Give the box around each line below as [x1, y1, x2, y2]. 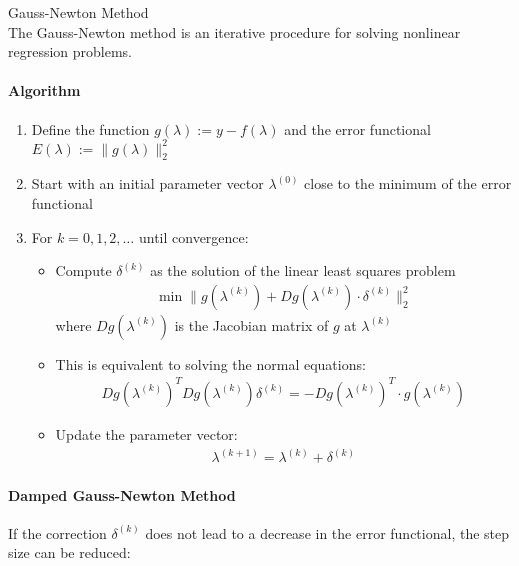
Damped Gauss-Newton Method [8, 484, 236, 505]
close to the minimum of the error [304, 173, 512, 194]
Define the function [31, 118, 150, 139]
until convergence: [138, 226, 249, 247]
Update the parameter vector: [55, 424, 238, 444]
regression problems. [8, 41, 133, 62]
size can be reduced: [8, 542, 131, 563]
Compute [55, 260, 112, 281]
